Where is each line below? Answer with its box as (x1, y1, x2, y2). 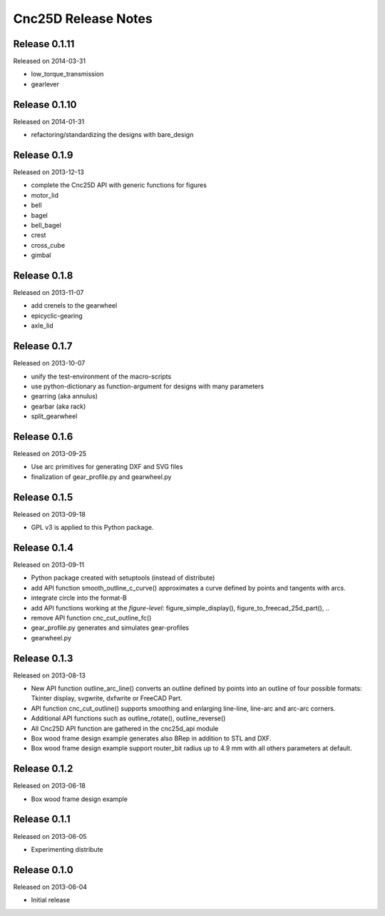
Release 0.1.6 (13, 431, 73, 443)
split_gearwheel (31, 412, 78, 421)
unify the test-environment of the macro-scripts (31, 372, 172, 381)
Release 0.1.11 (13, 38, 75, 50)
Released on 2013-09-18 (13, 510, 86, 518)
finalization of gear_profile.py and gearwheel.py (31, 472, 172, 481)
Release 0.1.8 (13, 269, 73, 281)
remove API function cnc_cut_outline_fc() (31, 613, 152, 622)
